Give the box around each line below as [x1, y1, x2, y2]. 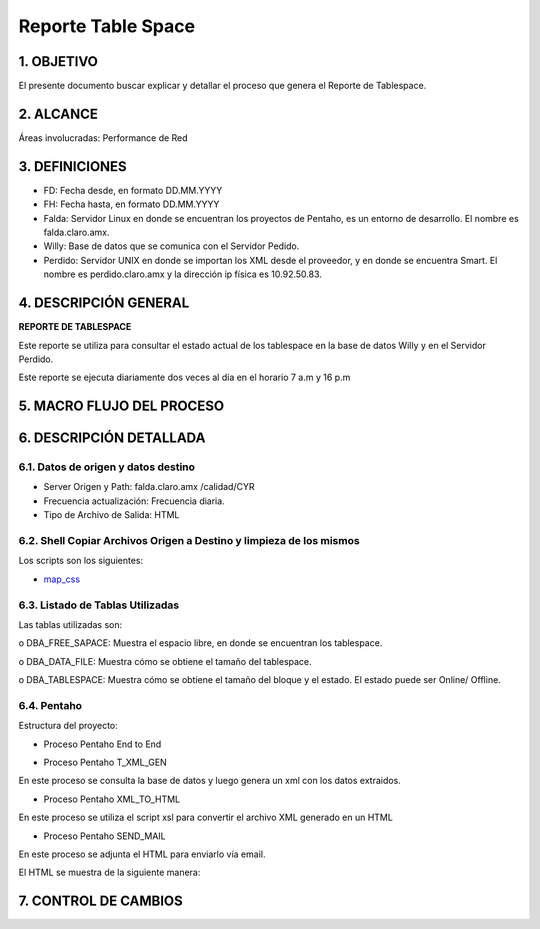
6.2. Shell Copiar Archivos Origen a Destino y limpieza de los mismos [18, 534, 360, 548]
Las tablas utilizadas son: [18, 618, 123, 630]
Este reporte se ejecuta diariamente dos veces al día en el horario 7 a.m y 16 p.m [18, 371, 351, 384]
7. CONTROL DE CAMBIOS [18, 893, 184, 910]
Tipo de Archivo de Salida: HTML [43, 509, 180, 521]
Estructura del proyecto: [18, 720, 119, 732]
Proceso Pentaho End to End [43, 738, 162, 750]
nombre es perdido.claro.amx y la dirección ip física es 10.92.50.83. [43, 268, 322, 280]
